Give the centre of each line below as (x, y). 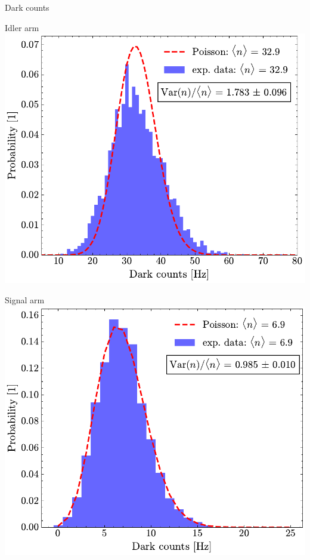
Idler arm (22, 27)
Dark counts (27, 7)
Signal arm (25, 299)
